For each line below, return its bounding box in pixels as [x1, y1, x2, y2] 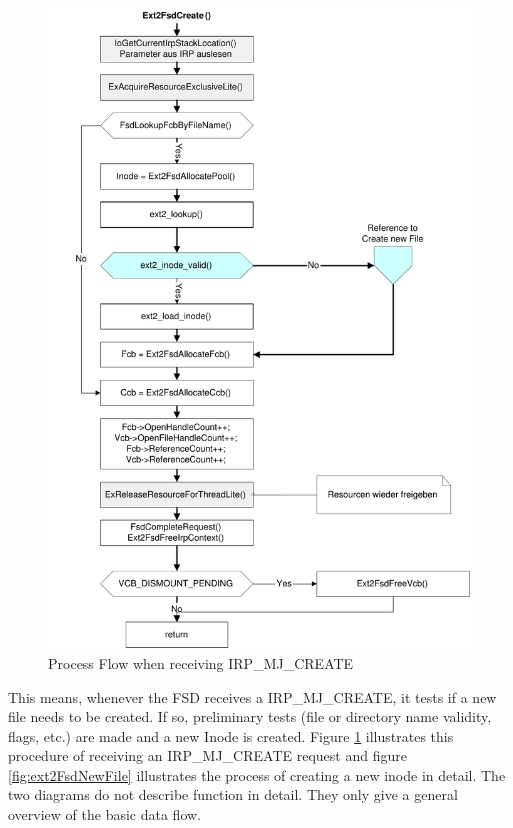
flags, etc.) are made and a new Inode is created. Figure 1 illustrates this [8, 725, 454, 746]
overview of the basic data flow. [8, 804, 201, 825]
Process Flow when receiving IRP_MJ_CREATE [48, 652, 354, 673]
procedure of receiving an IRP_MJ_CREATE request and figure [8, 745, 407, 766]
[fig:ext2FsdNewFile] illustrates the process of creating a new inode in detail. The [8, 764, 506, 785]
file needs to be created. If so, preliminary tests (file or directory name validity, [8, 706, 492, 727]
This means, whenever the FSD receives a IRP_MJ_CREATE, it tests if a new [8, 686, 497, 707]
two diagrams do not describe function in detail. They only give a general [8, 784, 458, 805]
